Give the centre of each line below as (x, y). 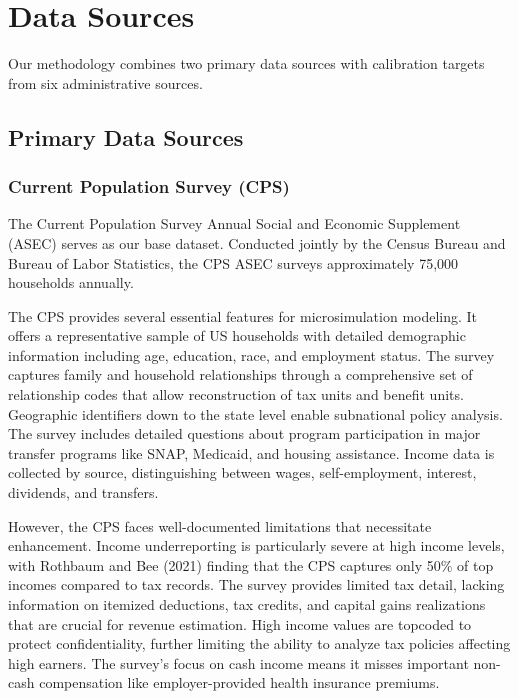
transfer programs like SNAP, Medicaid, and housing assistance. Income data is (251, 452)
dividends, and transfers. (83, 492)
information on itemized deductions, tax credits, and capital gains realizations (247, 604)
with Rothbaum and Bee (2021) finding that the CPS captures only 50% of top (251, 564)
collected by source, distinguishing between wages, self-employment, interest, (242, 472)
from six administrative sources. (105, 82)
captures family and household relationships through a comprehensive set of (240, 374)
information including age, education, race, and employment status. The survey (251, 354)
